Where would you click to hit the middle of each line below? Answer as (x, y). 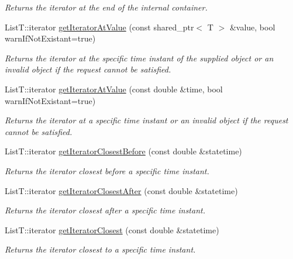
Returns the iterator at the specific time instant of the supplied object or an (139, 58)
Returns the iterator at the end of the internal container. (106, 7)
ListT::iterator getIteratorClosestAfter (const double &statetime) (121, 190)
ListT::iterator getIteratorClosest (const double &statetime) (112, 229)
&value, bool (252, 27)
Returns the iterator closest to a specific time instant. (100, 249)
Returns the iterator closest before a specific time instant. (107, 170)
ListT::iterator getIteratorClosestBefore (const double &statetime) (123, 151)
